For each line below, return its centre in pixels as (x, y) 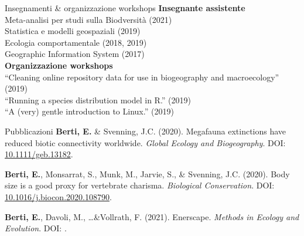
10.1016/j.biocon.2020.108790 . (58, 196)
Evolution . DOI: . (36, 228)
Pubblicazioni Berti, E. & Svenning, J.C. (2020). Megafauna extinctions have (146, 131)
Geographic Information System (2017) (75, 54)
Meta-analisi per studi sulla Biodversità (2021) (88, 19)
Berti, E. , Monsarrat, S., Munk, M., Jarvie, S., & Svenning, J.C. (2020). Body (147, 173)
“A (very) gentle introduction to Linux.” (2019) (89, 111)
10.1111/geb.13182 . (39, 154)
